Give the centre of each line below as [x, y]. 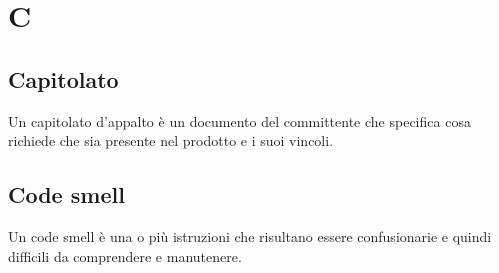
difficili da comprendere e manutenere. [125, 255]
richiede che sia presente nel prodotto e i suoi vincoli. [171, 140]
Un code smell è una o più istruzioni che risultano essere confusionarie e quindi [250, 235]
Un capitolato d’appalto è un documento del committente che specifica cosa [239, 120]
